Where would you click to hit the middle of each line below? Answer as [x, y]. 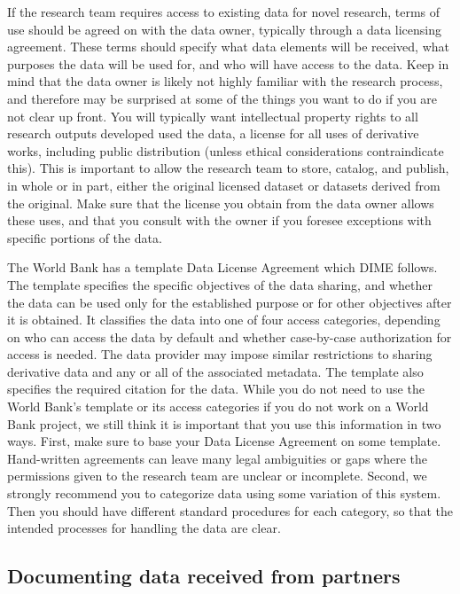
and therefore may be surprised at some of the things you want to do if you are [222, 98]
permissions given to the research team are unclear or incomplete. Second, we [217, 476]
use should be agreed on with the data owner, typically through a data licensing [224, 29]
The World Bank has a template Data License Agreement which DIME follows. [222, 267]
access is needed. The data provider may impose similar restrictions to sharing [220, 354]
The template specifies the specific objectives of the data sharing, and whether [220, 284]
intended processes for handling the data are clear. [144, 528]
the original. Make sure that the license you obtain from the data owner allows [221, 203]
